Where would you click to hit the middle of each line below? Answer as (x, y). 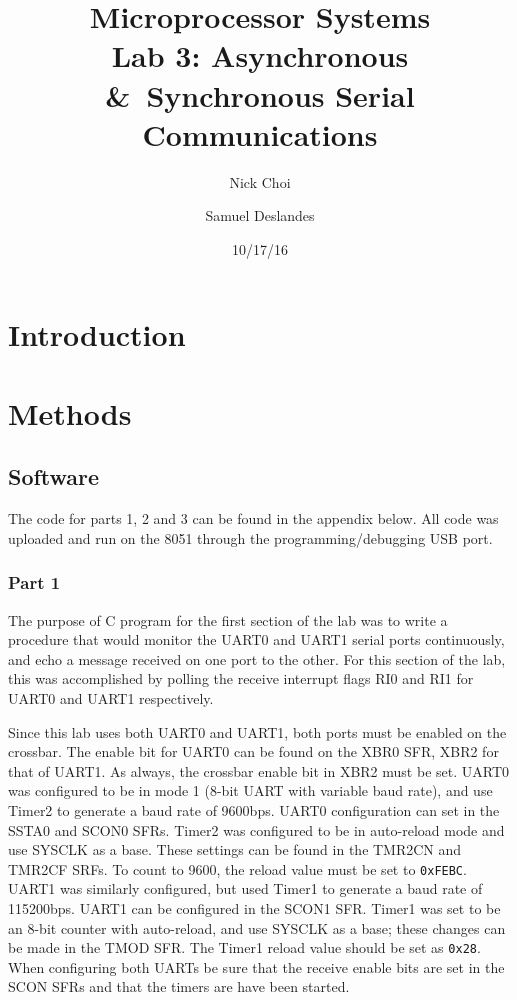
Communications (260, 133)
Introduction (97, 334)
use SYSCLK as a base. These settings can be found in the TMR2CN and (235, 849)
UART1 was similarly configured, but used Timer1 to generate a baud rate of (245, 888)
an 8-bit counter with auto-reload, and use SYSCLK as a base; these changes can (257, 927)
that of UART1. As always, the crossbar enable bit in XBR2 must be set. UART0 (258, 770)
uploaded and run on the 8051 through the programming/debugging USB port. (250, 537)
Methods (70, 412)
